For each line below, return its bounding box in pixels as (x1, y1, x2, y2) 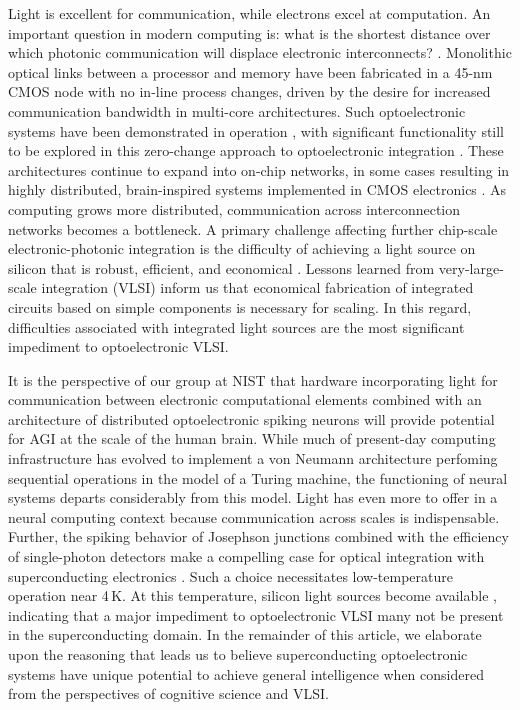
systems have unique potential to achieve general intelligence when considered (8, 663, 484, 684)
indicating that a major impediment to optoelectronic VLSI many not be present (8, 604, 504, 625)
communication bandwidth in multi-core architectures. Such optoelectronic (8, 100, 466, 121)
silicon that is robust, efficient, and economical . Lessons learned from (8, 257, 435, 278)
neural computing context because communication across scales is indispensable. (8, 506, 500, 527)
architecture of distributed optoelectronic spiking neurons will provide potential (8, 408, 495, 429)
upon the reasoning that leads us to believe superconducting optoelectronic (8, 644, 468, 664)
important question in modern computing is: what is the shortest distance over (8, 22, 491, 43)
